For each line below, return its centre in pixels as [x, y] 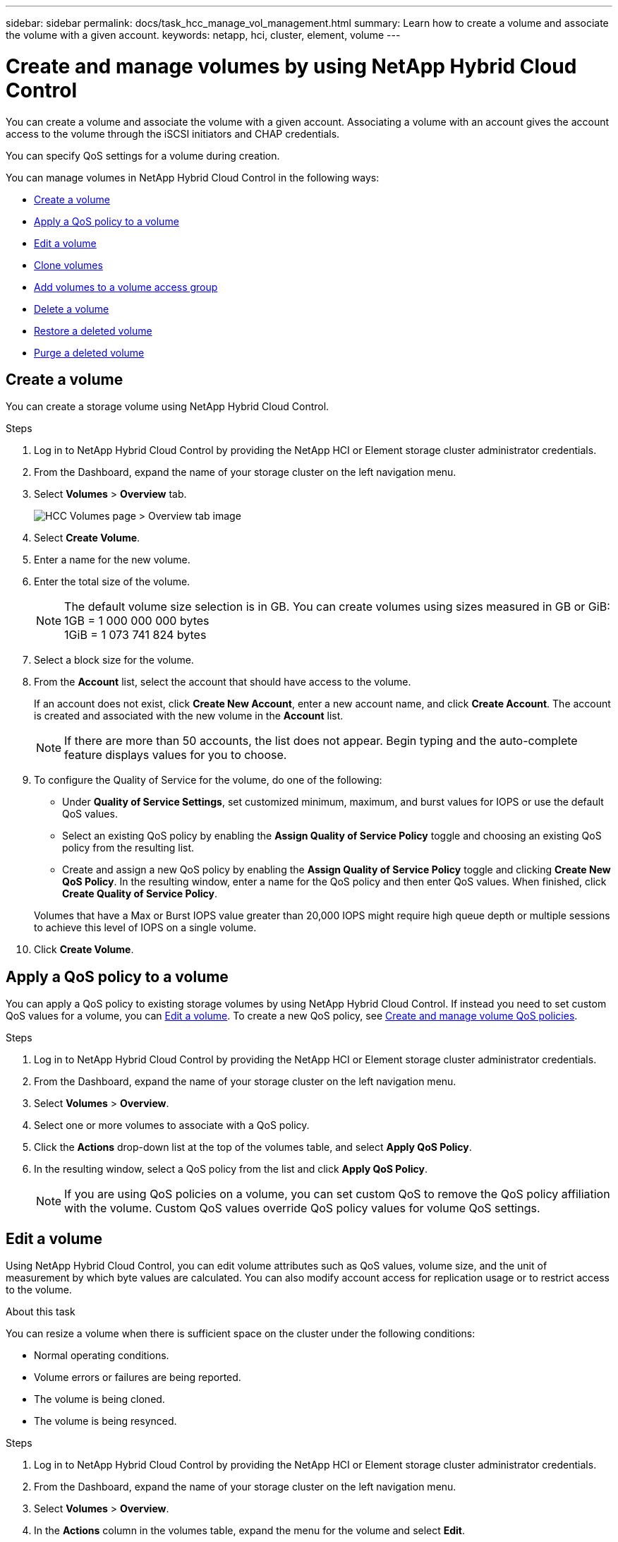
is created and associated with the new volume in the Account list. [189, 716]
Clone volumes [68, 265]
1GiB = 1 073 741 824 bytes [135, 635]
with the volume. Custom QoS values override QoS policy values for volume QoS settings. [302, 1208]
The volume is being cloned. [99, 1399]
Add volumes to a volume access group [126, 287]
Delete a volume [72, 309]
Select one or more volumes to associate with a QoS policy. [172, 1125]
